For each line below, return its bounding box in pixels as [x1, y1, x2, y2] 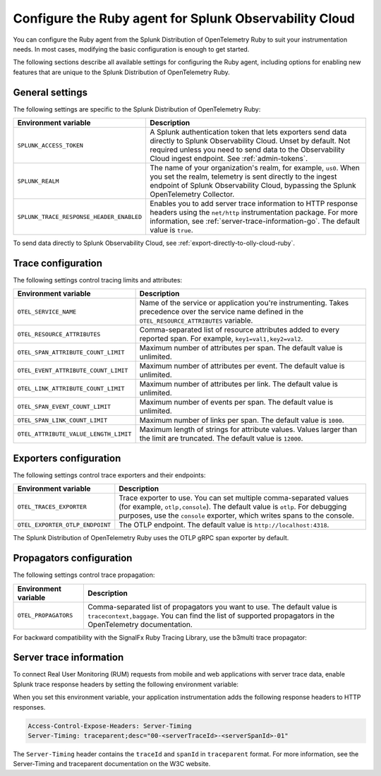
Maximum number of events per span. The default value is [139, 398, 334, 407]
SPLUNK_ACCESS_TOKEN [17, 141, 84, 149]
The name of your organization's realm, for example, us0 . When [149, 163, 360, 173]
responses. [13, 703, 46, 711]
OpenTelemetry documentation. [87, 619, 193, 629]
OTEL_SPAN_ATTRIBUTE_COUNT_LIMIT [17, 348, 125, 356]
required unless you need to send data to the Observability [149, 145, 345, 155]
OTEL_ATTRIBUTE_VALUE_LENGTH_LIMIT [17, 430, 132, 438]
